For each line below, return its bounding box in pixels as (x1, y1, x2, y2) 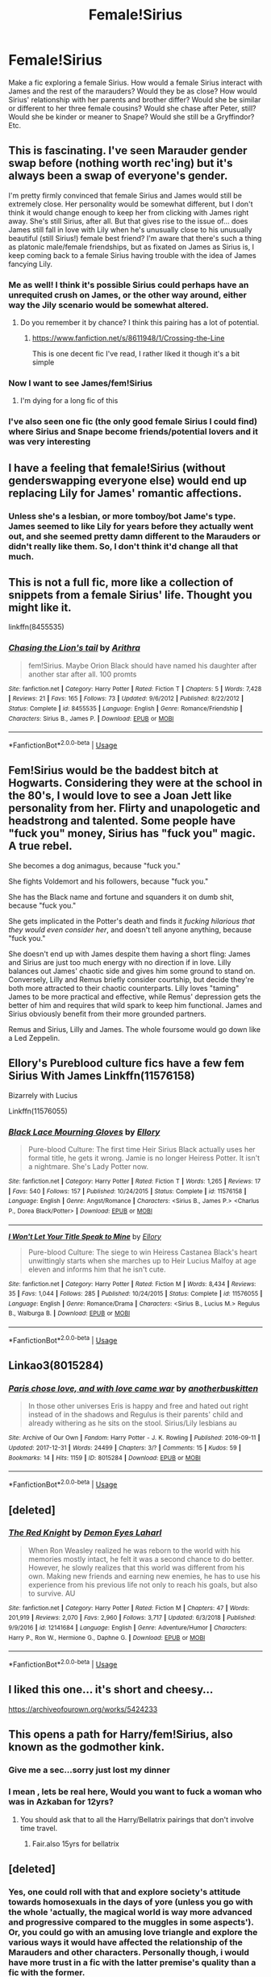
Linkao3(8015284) (8, 1359, 104, 1372)
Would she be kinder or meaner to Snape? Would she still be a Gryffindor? (8, 111, 255, 122)
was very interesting (8, 436, 91, 447)
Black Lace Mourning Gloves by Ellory (8, 1126, 161, 1138)
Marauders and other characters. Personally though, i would (8, 1946, 250, 1958)
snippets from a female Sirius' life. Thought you (8, 588, 252, 601)
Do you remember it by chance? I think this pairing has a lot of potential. (19, 318, 260, 327)
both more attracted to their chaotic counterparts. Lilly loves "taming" (8, 983, 240, 993)
